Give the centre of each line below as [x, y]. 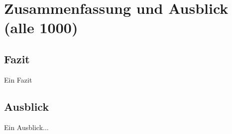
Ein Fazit [18, 79]
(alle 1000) [41, 27]
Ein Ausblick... [26, 127]
